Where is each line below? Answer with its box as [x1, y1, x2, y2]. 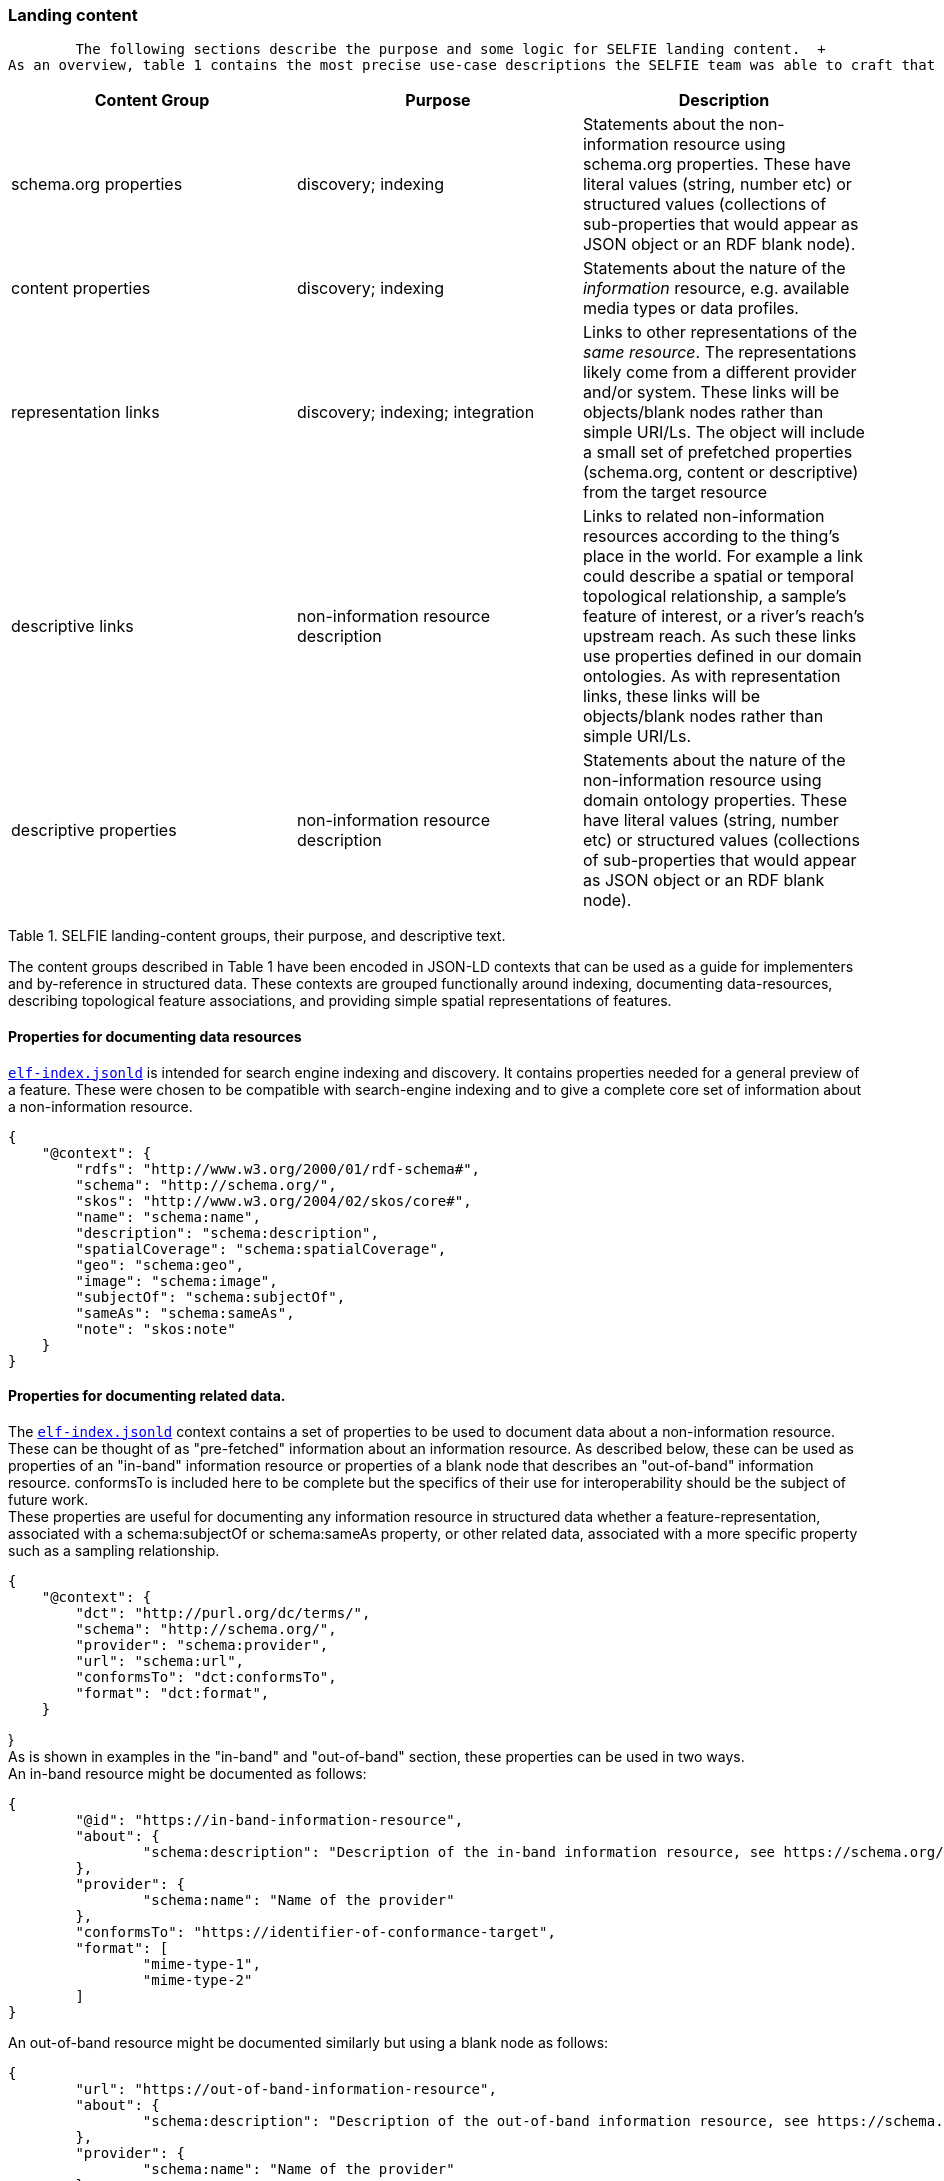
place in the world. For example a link [582, 546, 863, 567]
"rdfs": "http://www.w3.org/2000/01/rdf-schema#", [75, 1160, 481, 1177]
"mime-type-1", [142, 1955, 261, 1972]
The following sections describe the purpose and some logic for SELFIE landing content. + [75, 41, 826, 58]
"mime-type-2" [142, 1971, 253, 1988]
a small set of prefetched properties [582, 442, 853, 463]
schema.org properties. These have [582, 154, 851, 175]
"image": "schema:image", [75, 1272, 278, 1289]
